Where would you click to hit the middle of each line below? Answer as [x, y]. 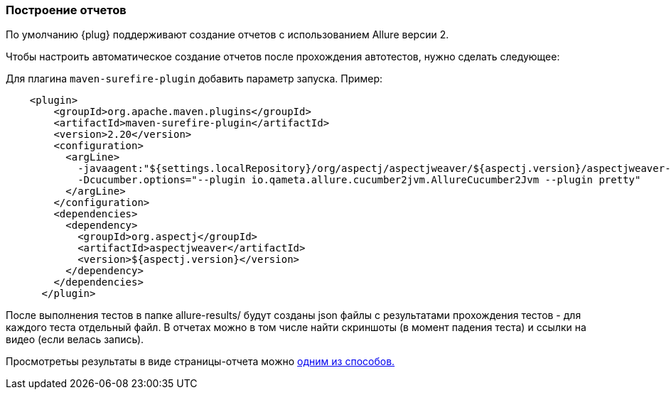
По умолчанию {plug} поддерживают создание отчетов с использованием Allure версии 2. [227, 35]
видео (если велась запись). [75, 340]
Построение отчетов [66, 10]
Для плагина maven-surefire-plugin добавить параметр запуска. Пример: [194, 79]
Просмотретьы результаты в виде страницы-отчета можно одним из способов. [200, 362]
